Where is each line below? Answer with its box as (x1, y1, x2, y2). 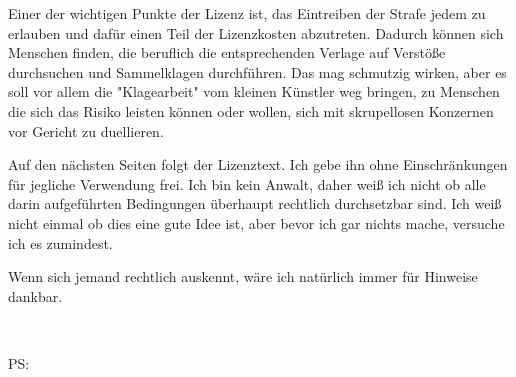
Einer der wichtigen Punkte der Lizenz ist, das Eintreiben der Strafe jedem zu (8, 3, 486, 23)
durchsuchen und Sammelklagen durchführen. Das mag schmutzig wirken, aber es (8, 61, 507, 82)
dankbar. (8, 285, 63, 306)
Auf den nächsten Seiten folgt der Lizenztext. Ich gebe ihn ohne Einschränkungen (8, 154, 508, 175)
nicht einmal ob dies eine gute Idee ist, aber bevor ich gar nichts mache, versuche (8, 212, 505, 233)
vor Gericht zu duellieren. (8, 120, 164, 141)
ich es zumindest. (8, 232, 113, 253)
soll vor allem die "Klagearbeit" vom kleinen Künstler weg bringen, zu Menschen (8, 81, 500, 102)
